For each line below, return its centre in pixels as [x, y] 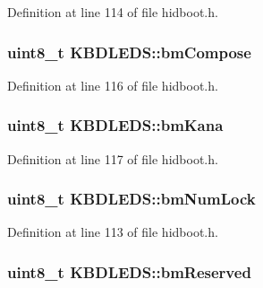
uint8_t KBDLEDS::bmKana [115, 125]
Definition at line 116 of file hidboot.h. [113, 85]
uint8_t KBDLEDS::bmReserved [129, 271]
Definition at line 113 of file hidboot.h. [113, 232]
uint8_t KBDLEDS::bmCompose [129, 52]
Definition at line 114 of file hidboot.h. [113, 12]
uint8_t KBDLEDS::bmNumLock [131, 199]
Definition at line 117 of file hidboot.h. [113, 158]
